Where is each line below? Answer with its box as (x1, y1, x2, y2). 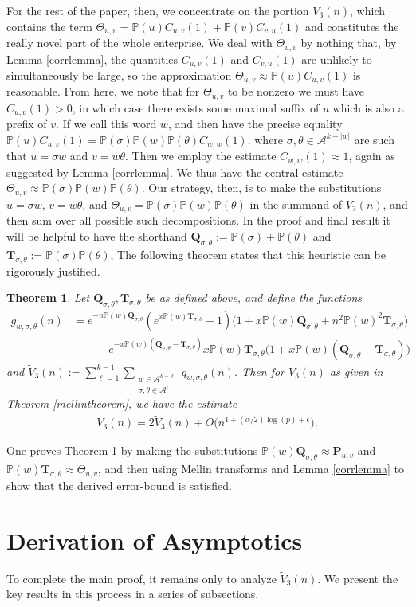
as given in (329, 362, 383, 379)
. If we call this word (56, 116, 157, 132)
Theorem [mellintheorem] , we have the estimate (6, 395, 237, 412)
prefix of (6, 116, 47, 132)
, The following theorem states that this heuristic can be (110, 245, 386, 262)
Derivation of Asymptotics (6, 523, 303, 556)
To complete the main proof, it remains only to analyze (6, 570, 277, 586)
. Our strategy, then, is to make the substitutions (141, 179, 382, 196)
